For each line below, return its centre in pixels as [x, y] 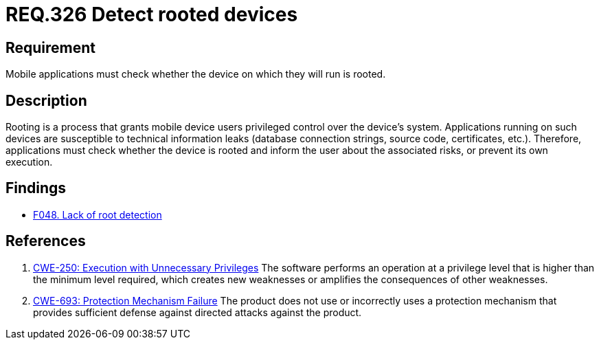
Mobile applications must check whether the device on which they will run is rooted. [196, 74]
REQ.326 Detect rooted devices [152, 14]
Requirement [51, 47]
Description [46, 100]
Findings [36, 188]
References [46, 241]
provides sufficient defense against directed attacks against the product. [197, 312]
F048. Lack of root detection [98, 214]
